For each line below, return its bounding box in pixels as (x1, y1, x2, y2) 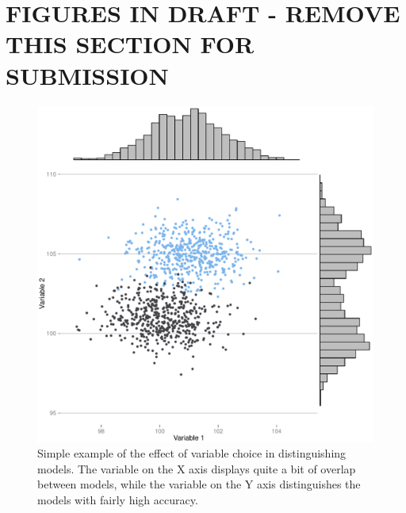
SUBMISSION (6, 59, 169, 91)
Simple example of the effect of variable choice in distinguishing (37, 445, 347, 461)
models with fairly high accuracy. (37, 491, 198, 507)
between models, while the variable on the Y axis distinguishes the (37, 476, 361, 492)
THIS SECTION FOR (6, 28, 255, 60)
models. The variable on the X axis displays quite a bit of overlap (37, 460, 356, 477)
